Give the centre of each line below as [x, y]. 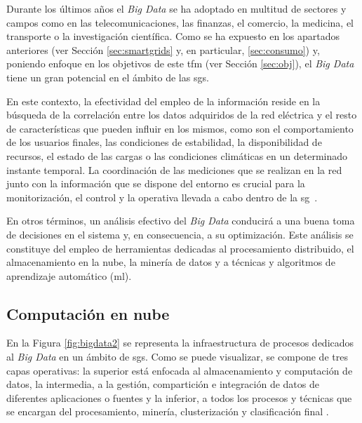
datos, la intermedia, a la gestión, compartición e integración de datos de [163, 384]
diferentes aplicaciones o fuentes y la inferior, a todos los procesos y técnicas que [179, 397]
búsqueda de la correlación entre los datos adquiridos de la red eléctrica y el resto [182, 115]
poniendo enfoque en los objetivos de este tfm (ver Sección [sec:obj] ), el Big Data [180, 63]
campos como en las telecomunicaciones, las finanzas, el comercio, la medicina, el [180, 22]
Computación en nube [88, 313]
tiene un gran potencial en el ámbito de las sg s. [108, 77]
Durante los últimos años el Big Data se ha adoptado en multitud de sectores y [176, 8]
